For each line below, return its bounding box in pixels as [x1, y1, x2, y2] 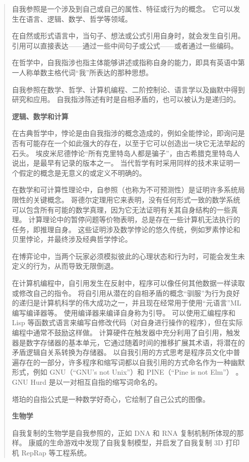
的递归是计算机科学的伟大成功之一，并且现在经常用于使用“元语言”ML [12, 297, 241, 308]
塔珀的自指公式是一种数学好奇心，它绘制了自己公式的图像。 [12, 393, 210, 404]
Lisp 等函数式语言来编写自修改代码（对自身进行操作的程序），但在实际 [12, 317, 243, 328]
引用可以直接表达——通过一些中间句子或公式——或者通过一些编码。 [12, 40, 238, 50]
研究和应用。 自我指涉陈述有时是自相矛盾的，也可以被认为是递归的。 [12, 94, 240, 105]
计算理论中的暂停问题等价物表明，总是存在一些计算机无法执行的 [28, 214, 240, 225]
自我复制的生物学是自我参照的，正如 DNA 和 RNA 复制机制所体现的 [12, 427, 237, 438]
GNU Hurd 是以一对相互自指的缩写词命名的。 [12, 377, 162, 387]
